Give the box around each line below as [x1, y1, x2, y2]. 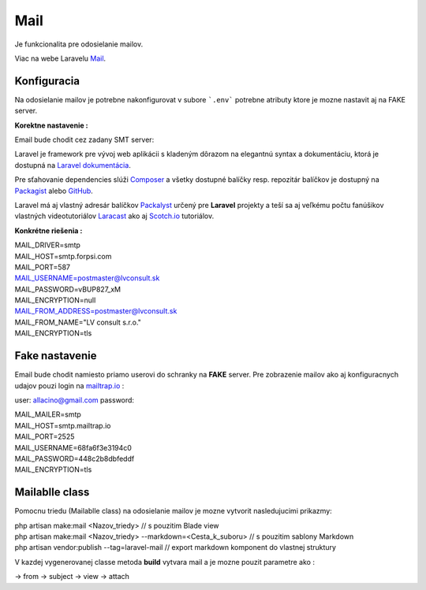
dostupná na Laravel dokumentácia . [14, 160, 132, 169]
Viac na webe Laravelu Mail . [14, 54, 106, 63]
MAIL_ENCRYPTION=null [14, 295, 96, 305]
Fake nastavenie [14, 349, 98, 362]
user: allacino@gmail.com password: [14, 395, 134, 405]
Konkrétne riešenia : [14, 225, 83, 236]
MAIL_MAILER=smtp [14, 410, 82, 419]
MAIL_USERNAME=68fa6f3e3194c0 [14, 443, 132, 452]
